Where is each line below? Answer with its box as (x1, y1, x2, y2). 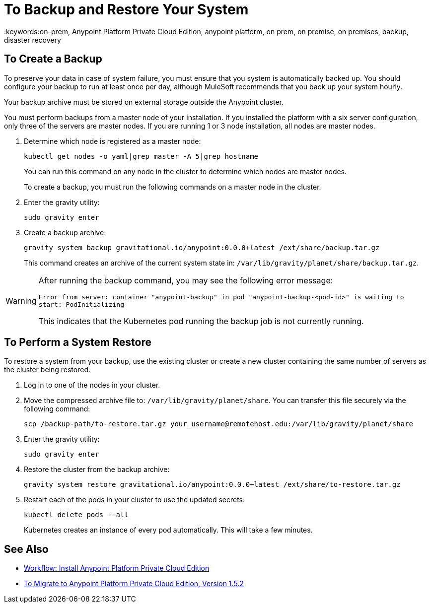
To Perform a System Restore (4, 336, 151, 349)
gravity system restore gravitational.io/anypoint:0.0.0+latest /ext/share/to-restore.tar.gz (24, 480, 401, 489)
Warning (5, 295, 37, 306)
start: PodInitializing (38, 300, 124, 308)
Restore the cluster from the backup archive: (24, 465, 170, 474)
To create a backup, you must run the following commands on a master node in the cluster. (24, 182, 321, 191)
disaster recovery (4, 35, 61, 44)
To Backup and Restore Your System (4, 1, 249, 18)
